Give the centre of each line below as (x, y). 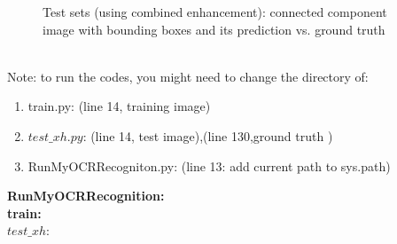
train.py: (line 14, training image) (119, 106)
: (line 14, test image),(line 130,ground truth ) (208, 135)
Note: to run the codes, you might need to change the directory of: (188, 76)
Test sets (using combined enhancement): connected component (215, 12)
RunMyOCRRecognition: (86, 196)
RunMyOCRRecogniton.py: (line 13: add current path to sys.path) (209, 165)
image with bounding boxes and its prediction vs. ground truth (214, 29)
